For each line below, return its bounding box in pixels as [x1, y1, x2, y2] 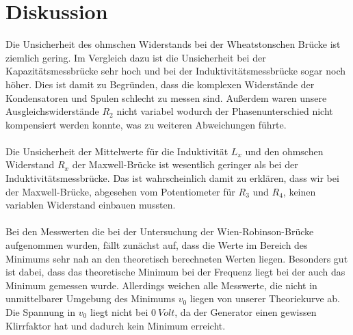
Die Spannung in [5, 305, 76, 319]
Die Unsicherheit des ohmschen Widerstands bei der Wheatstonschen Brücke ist [5, 37, 341, 51]
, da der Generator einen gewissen [174, 305, 317, 319]
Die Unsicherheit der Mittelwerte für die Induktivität [5, 144, 228, 158]
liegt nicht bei [90, 305, 148, 319]
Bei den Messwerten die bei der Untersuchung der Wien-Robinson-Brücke [5, 224, 314, 239]
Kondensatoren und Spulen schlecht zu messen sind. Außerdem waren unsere [5, 90, 327, 105]
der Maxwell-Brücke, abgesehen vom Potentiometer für [5, 184, 235, 198]
